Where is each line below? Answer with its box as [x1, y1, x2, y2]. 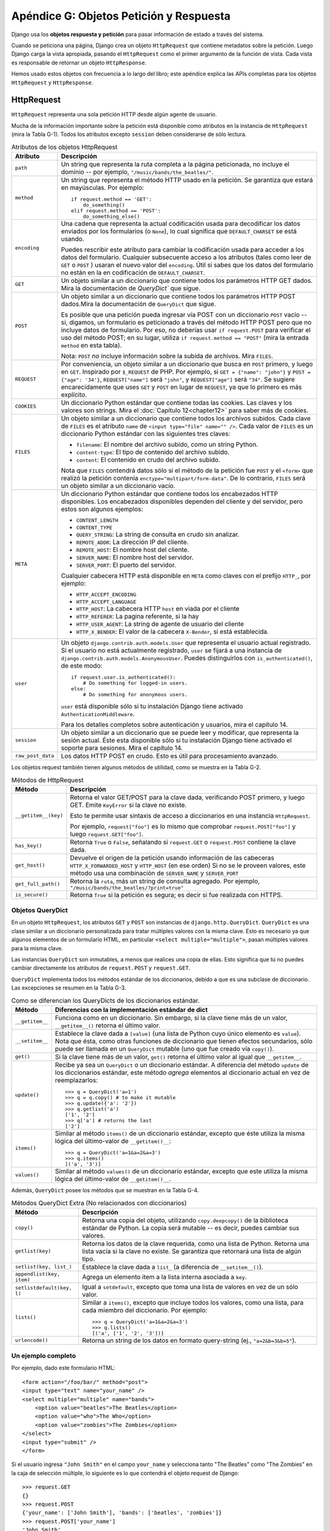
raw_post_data [15, 753, 54, 759]
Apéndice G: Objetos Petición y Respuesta [11, 9, 231, 23]
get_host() [15, 862, 46, 869]
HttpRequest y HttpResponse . [11, 78, 94, 86]
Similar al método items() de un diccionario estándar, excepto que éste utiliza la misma [55, 1129, 305, 1137]
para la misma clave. [11, 944, 64, 952]
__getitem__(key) [15, 812, 64, 819]
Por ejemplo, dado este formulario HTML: [11, 1364, 116, 1372]
